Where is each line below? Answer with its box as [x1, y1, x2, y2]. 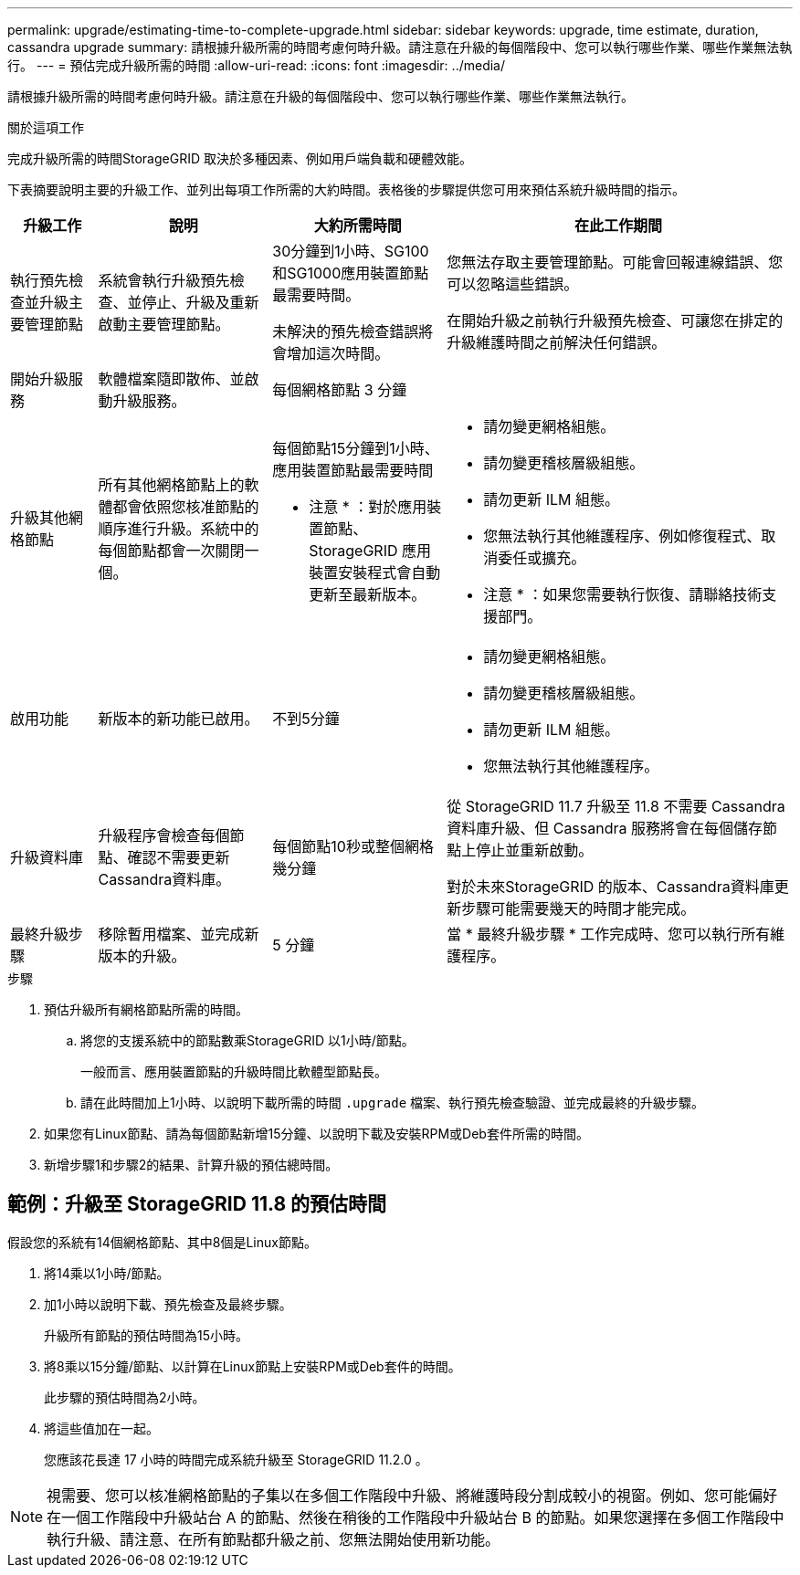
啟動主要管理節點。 [98, 315, 230, 333]
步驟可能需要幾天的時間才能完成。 [461, 899, 696, 918]
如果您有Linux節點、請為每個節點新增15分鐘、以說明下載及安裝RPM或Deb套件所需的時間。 [44, 1126, 589, 1141]
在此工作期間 [574, 216, 663, 235]
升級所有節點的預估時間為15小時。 [44, 1327, 248, 1343]
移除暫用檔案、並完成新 [98, 925, 259, 943]
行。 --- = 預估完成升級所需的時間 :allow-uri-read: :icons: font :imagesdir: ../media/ [7, 58, 506, 73]
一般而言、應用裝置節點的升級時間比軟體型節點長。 [80, 1064, 387, 1079]
